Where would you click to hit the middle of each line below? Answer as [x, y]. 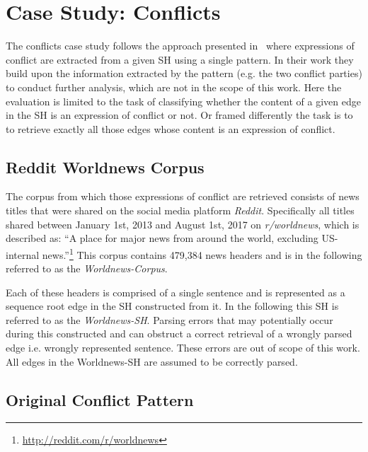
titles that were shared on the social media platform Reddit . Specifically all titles [180, 210]
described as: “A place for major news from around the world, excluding [162, 238]
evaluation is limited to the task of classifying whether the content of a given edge [183, 101]
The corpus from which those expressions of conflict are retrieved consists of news [183, 196]
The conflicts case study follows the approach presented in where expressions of [180, 46]
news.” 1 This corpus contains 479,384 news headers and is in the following [202, 253]
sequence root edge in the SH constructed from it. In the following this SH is [172, 306]
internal [23, 254]
